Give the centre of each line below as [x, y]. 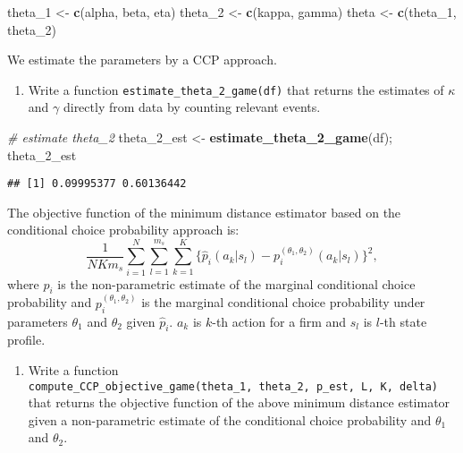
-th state [403, 321]
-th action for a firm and [279, 321]
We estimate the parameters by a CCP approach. [142, 60]
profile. [26, 340]
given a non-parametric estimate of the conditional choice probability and [230, 419]
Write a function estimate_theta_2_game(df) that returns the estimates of [236, 89]
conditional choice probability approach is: [123, 230]
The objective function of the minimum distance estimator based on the [204, 212]
